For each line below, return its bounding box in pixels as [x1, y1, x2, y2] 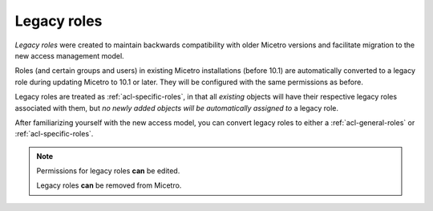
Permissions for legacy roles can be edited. [36, 166, 180, 176]
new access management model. [14, 51, 124, 60]
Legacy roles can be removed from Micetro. [36, 181, 182, 190]
